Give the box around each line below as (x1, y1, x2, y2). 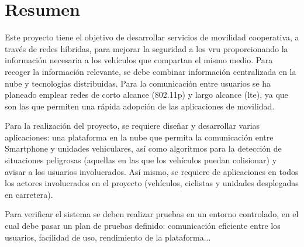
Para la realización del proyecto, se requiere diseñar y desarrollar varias (5, 119, 260, 132)
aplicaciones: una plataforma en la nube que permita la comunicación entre (5, 131, 274, 143)
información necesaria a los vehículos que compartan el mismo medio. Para (5, 54, 273, 66)
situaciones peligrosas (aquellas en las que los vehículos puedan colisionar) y (5, 154, 277, 166)
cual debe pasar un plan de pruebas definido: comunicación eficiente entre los (5, 219, 281, 232)
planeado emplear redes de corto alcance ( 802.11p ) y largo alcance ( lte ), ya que (5, 88, 288, 101)
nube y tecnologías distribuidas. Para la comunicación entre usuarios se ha (5, 77, 271, 89)
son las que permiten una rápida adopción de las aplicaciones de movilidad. (5, 100, 275, 112)
